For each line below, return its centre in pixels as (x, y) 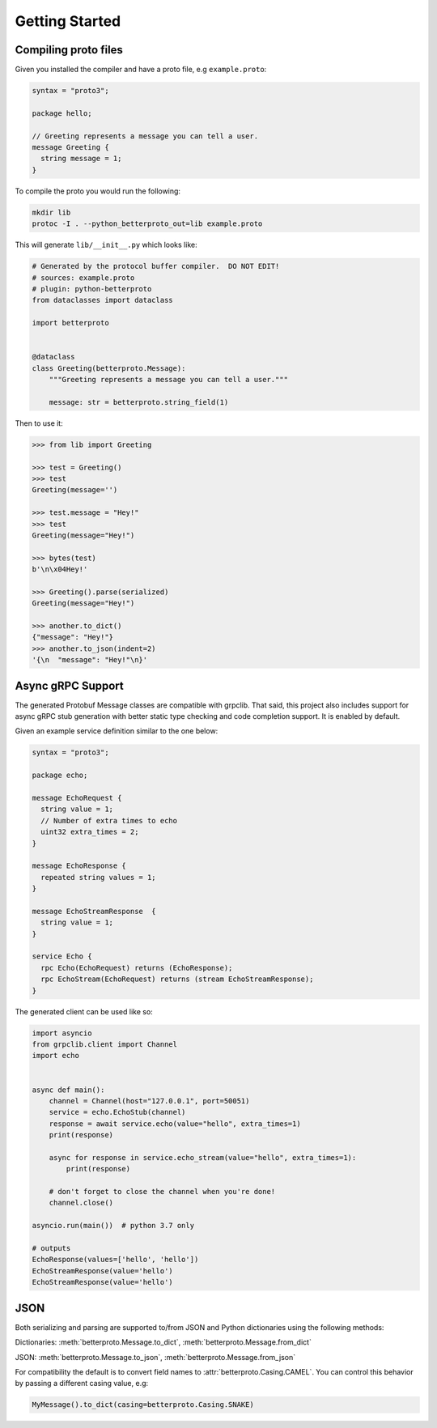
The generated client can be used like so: (84, 1011)
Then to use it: (39, 423)
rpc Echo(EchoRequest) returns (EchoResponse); (137, 968)
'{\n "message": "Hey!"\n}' (90, 660)
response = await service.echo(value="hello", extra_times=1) (175, 1124)
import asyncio (62, 1033)
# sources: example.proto (83, 278)
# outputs (51, 1248)
